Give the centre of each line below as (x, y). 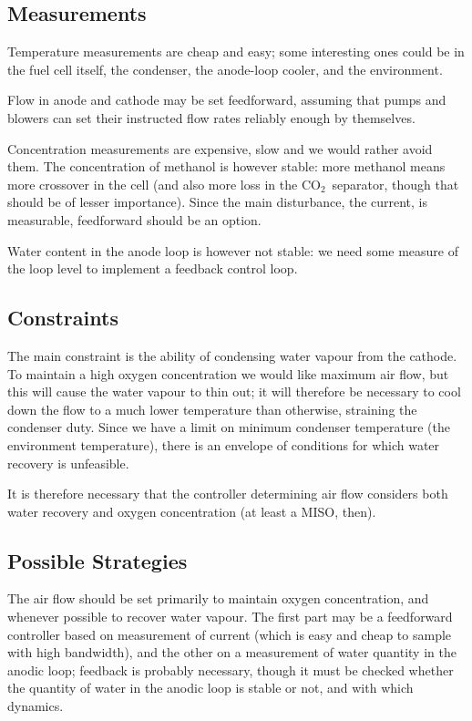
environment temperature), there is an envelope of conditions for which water (224, 444)
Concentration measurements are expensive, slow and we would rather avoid (220, 148)
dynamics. (36, 706)
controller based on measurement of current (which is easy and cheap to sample (230, 634)
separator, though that (395, 184)
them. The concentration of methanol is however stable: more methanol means (226, 166)
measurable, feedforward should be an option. (134, 219)
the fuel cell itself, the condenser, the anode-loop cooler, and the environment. (225, 69)
